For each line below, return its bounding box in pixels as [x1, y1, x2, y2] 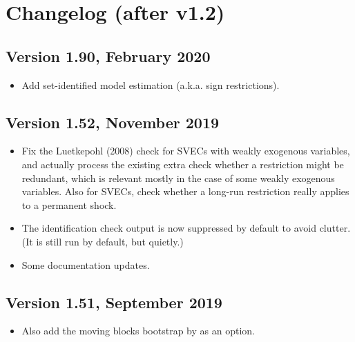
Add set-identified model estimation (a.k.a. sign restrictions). [21, 77, 280, 92]
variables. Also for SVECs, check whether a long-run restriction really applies [21, 184, 349, 199]
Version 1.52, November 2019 [6, 111, 220, 132]
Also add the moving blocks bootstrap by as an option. [21, 323, 255, 338]
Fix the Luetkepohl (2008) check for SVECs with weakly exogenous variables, [21, 143, 350, 158]
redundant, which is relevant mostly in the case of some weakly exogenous [21, 170, 335, 185]
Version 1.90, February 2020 [6, 45, 211, 66]
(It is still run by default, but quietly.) [21, 234, 184, 248]
